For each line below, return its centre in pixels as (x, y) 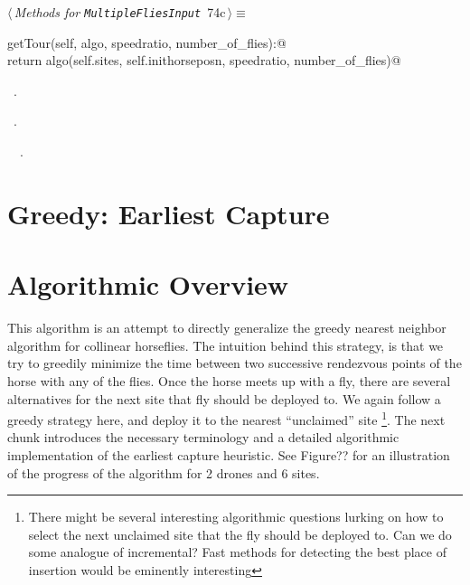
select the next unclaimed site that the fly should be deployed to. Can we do (240, 534)
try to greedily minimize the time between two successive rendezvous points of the (235, 363)
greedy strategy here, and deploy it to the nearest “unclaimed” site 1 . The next (226, 418)
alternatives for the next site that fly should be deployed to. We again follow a (224, 398)
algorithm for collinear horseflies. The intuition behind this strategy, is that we (226, 345)
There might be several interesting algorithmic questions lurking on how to (236, 517)
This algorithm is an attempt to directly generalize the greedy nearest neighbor (227, 328)
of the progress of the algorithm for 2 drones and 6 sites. (164, 472)
